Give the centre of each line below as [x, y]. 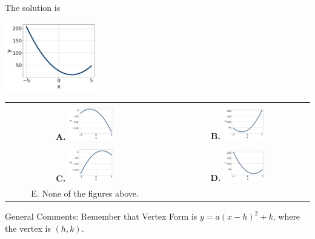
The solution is [33, 7]
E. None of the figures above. [85, 193]
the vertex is [28, 228]
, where [287, 216]
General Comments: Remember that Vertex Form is [101, 216]
